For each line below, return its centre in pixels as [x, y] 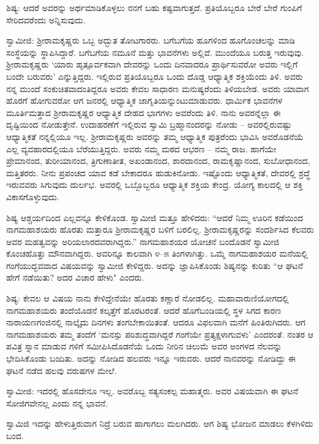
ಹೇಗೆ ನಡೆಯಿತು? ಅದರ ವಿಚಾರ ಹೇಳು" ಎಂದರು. [75, 277]
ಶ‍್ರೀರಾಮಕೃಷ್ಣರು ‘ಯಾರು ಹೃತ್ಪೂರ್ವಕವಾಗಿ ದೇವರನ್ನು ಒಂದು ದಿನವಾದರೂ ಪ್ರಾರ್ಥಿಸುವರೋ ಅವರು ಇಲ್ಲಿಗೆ [152, 64]
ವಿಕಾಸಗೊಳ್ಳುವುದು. [33, 196]
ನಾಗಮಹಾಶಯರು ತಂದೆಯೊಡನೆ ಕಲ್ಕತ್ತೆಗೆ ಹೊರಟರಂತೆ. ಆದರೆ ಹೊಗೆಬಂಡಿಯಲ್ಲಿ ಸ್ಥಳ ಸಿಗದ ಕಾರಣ [144, 310]
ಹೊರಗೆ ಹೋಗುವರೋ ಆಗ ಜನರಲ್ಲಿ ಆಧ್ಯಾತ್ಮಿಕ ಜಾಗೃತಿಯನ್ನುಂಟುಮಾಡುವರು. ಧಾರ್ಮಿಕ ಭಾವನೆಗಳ [144, 100]
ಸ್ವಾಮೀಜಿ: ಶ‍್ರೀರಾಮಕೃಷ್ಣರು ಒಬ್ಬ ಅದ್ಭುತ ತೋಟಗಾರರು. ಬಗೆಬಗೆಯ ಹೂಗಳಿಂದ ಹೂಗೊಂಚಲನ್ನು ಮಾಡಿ [151, 40]
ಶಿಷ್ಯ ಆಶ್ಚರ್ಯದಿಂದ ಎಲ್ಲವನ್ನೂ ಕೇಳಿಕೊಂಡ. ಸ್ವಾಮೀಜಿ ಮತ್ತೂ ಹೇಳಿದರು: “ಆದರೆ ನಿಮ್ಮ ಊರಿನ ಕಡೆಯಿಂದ [155, 217]
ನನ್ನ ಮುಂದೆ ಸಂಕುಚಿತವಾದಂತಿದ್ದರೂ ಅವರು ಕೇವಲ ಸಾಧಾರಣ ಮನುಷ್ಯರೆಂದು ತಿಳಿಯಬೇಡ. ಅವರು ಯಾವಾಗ [158, 88]
